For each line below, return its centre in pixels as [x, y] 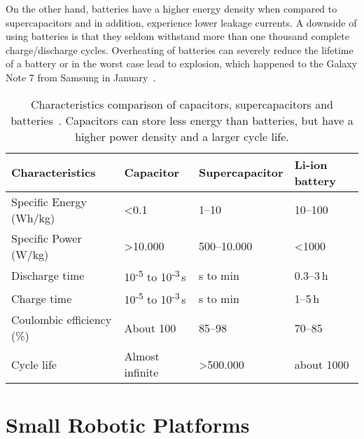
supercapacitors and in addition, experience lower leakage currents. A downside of [181, 22]
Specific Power [47, 238]
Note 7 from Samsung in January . [81, 77]
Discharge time [48, 276]
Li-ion [311, 164]
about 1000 [322, 364]
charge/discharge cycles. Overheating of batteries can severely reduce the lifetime [180, 49]
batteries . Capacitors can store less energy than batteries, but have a [182, 120]
